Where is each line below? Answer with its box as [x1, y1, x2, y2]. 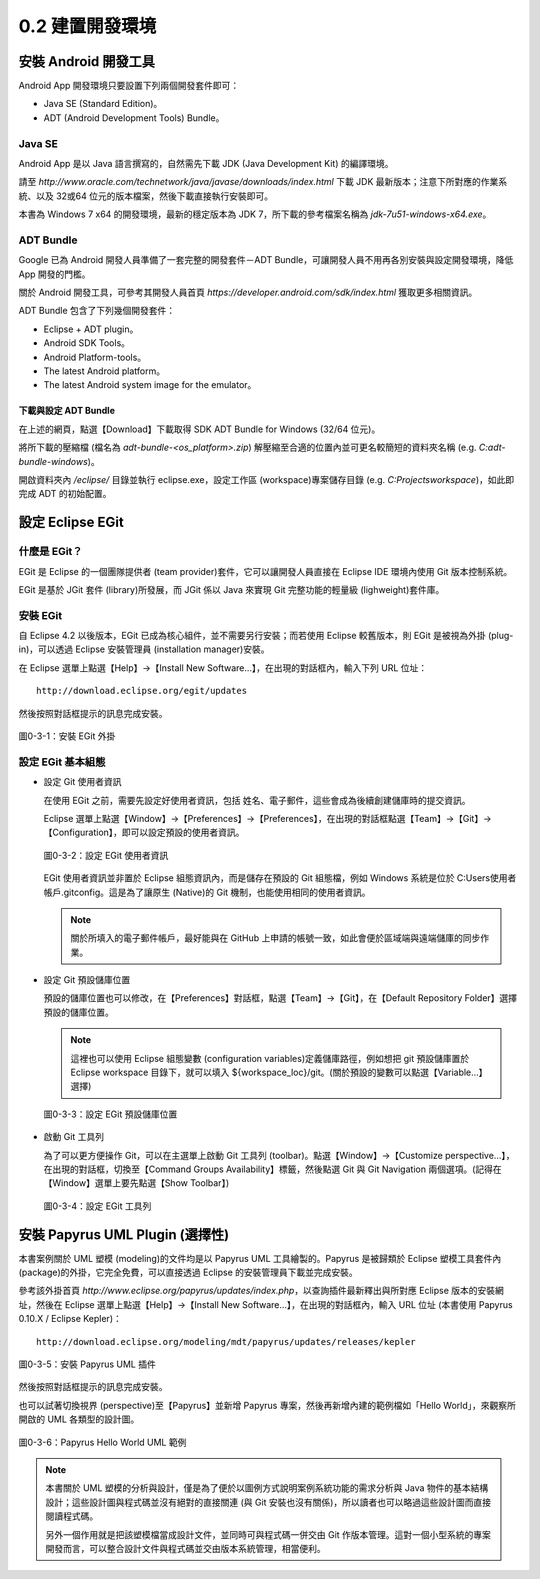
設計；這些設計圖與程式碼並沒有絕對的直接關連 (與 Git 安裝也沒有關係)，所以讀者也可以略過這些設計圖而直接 [45, 1496, 492, 1508]
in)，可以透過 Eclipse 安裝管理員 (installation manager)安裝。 [18, 643, 270, 655]
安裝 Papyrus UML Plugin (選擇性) [18, 1226, 230, 1243]
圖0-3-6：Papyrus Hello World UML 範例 [18, 1436, 187, 1448]
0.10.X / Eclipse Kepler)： [18, 1313, 122, 1325]
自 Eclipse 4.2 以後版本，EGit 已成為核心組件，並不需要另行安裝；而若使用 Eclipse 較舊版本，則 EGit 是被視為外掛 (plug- [18, 630, 514, 642]
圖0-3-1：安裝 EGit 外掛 [18, 730, 116, 742]
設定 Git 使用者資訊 [43, 776, 122, 788]
